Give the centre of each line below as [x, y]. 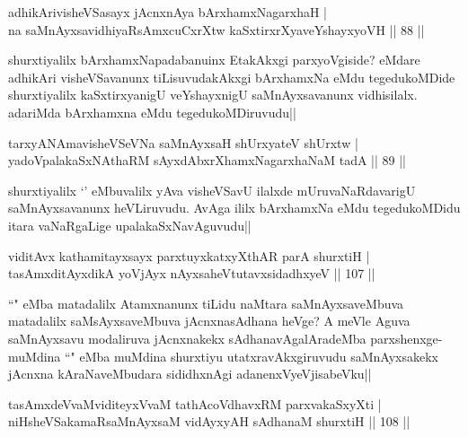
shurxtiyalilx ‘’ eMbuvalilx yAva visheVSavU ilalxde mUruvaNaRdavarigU [212, 190]
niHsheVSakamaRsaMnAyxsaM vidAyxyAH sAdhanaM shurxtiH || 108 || [209, 421]
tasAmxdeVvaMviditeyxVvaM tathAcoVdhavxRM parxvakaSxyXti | [195, 403]
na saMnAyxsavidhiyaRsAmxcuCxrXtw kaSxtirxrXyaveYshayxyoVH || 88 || [216, 29]
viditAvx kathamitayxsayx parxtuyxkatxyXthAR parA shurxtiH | [189, 255]
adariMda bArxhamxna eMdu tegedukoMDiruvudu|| [152, 112]
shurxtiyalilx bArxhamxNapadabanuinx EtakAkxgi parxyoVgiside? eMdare [214, 60]
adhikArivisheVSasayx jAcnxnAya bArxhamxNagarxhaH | [168, 12]
